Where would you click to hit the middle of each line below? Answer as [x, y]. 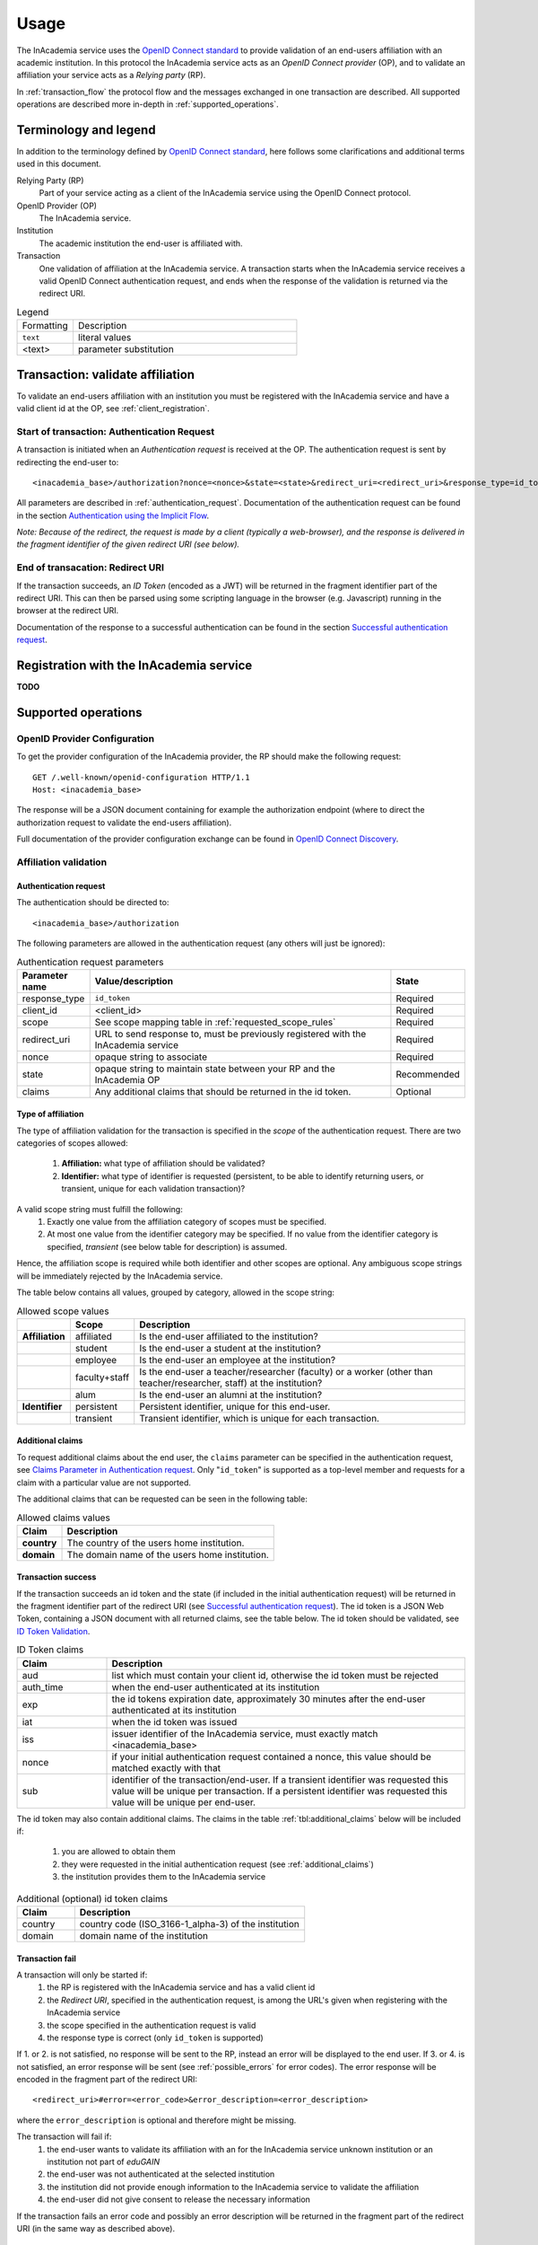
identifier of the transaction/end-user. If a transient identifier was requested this [280, 1780]
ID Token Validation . [53, 1631]
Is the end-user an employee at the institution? [238, 1360]
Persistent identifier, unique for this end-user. [235, 1406]
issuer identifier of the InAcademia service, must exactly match [245, 1733]
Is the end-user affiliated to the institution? [229, 1336]
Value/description [134, 981]
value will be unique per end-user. [183, 1802]
